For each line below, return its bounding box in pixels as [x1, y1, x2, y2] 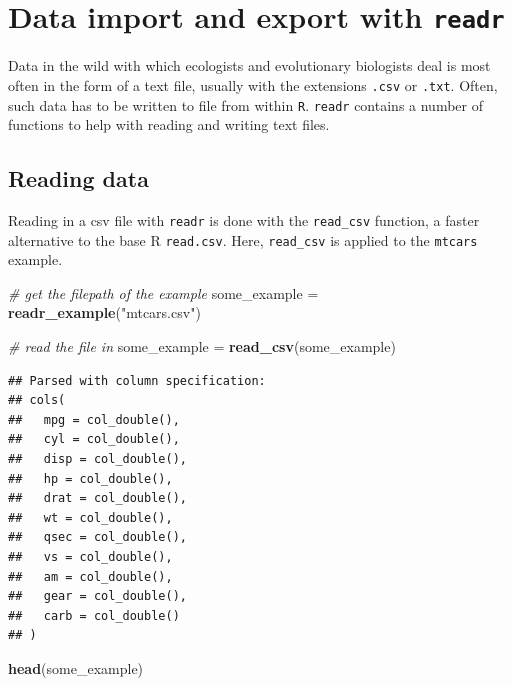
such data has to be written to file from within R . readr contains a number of [8, 94, 483, 115]
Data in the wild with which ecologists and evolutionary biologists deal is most [8, 55, 491, 76]
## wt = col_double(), [8, 510, 173, 525]
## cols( [8, 393, 66, 408]
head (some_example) [8, 657, 144, 678]
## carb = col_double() [8, 608, 180, 623]
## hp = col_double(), [8, 471, 173, 486]
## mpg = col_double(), [8, 412, 180, 427]
